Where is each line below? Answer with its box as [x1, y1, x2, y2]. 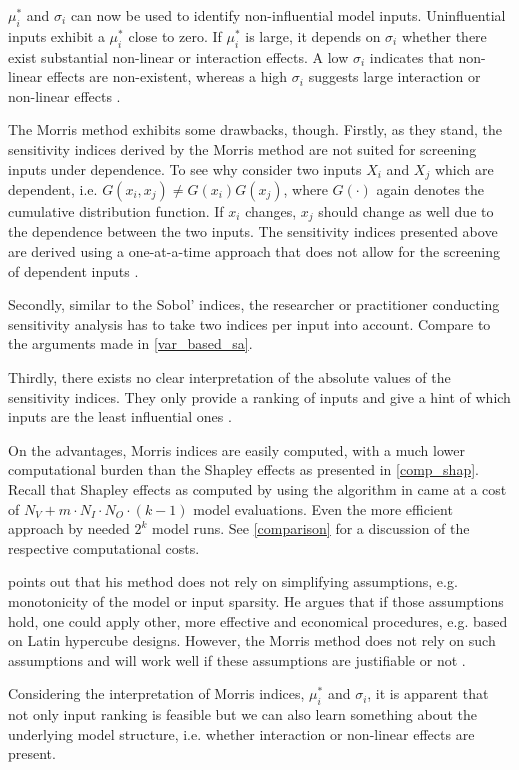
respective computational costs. [8, 537, 200, 558]
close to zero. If [128, 25, 222, 46]
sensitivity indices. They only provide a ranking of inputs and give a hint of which [8, 386, 511, 407]
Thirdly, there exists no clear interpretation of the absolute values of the [8, 367, 451, 388]
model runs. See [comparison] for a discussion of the [152, 518, 470, 539]
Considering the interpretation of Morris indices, [8, 683, 305, 704]
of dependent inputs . [8, 260, 139, 281]
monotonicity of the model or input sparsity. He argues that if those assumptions [8, 590, 504, 611]
